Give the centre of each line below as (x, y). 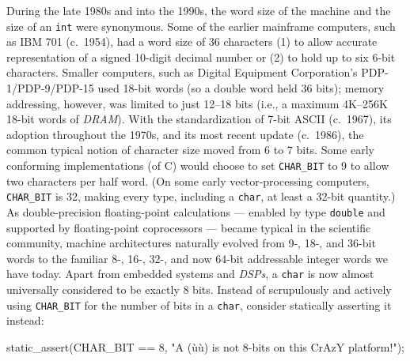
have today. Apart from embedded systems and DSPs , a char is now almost (190, 274)
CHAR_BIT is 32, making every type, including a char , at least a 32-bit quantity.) (201, 196)
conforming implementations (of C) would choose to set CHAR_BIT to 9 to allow (198, 165)
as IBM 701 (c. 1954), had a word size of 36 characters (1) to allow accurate (192, 41)
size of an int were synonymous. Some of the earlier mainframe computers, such (201, 26)
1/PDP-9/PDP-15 (50, 88)
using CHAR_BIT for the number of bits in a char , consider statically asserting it (199, 305)
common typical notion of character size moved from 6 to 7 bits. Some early (190, 150)
